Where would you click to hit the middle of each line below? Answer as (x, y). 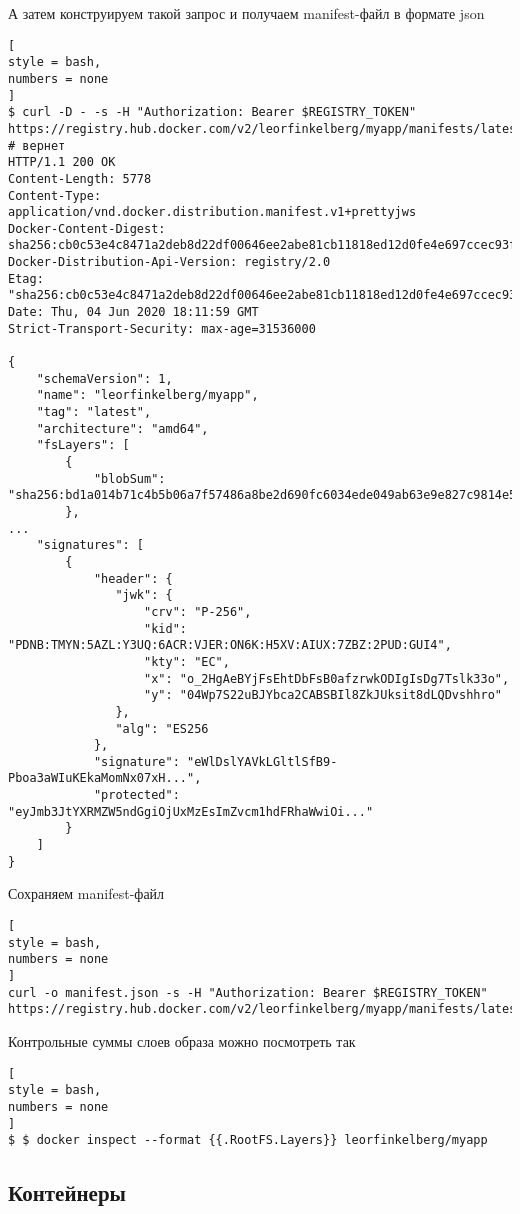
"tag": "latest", (94, 412)
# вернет (37, 145)
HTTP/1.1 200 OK (62, 162)
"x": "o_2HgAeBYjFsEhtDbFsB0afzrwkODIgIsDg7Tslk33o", (327, 678)
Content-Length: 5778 (80, 178)
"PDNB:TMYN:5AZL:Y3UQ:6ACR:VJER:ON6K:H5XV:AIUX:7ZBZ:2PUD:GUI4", (230, 645)
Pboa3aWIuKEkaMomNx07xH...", (105, 778)
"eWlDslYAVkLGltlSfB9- (262, 761)
